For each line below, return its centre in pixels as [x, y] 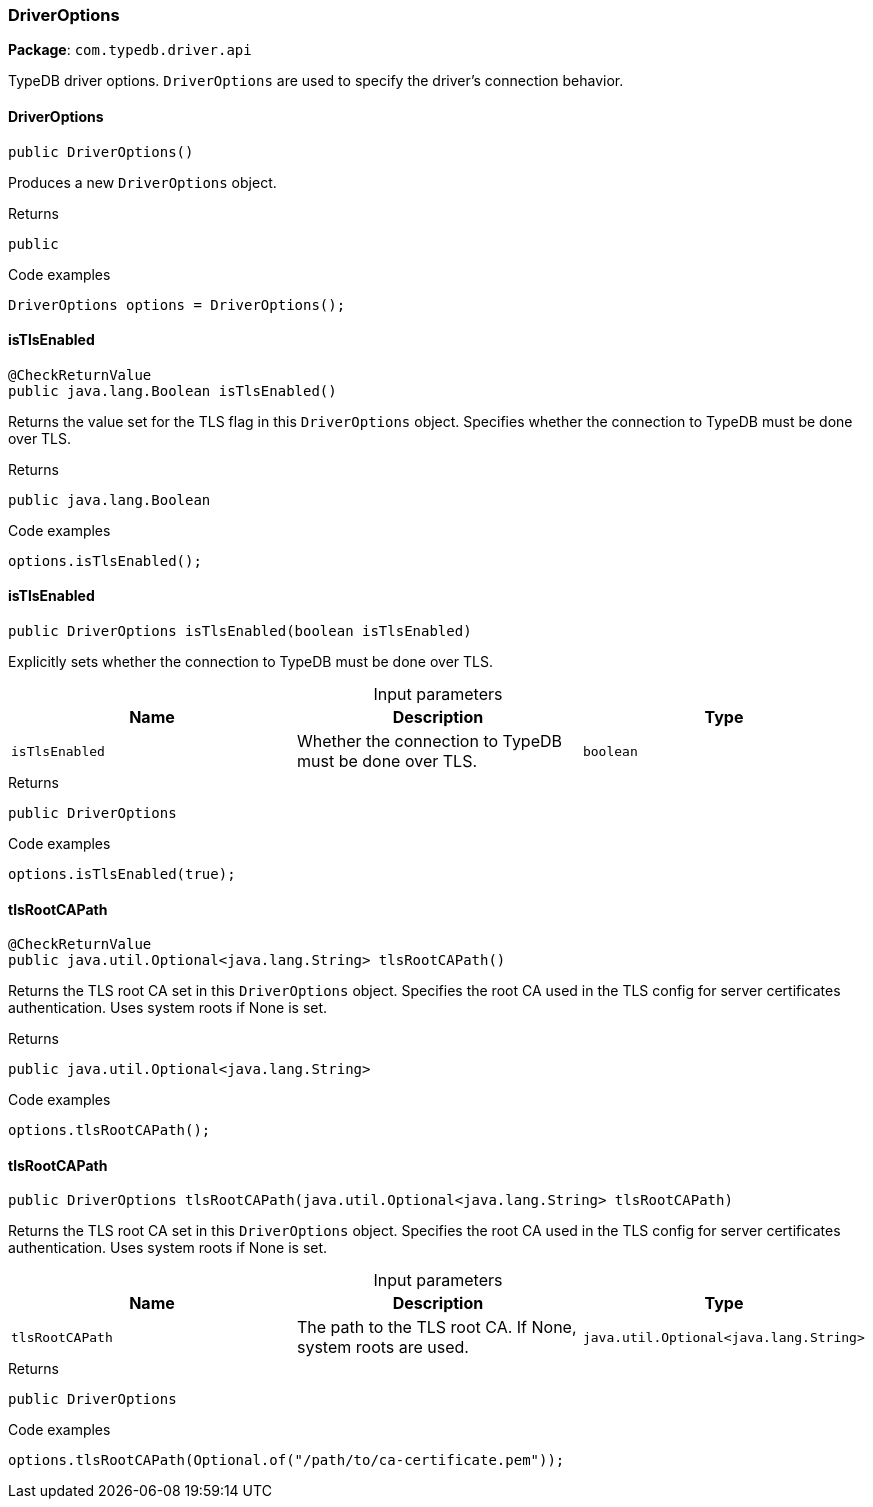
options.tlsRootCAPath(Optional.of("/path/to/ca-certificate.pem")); [286, 1460]
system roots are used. [382, 1347]
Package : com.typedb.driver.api [130, 50]
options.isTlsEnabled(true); [122, 874]
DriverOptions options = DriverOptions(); [177, 304]
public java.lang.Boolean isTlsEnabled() [172, 390]
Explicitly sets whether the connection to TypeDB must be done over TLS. [250, 662]
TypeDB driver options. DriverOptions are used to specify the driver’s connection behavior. [316, 81]
